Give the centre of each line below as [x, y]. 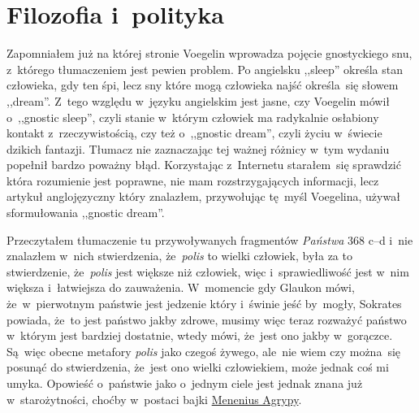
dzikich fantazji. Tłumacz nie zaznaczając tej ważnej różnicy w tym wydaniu [198, 148]
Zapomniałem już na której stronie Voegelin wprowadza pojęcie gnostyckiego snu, [209, 53]
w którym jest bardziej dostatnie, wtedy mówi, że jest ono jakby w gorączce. [200, 335]
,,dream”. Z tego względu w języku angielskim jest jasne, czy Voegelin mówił [198, 100]
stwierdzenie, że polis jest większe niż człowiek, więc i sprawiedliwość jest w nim [208, 271]
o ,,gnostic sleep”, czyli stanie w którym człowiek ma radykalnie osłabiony [193, 117]
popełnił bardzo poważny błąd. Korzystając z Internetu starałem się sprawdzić [204, 165]
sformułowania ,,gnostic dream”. [86, 213]
